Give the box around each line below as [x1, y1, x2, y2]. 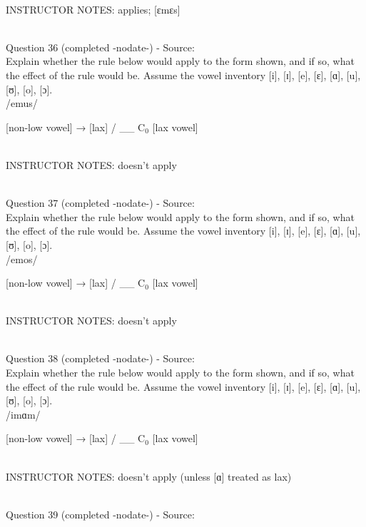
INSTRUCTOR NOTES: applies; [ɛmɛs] [6, 1, 181, 16]
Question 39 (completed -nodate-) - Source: [6, 506, 195, 521]
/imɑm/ [6, 406, 41, 421]
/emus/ [6, 96, 38, 111]
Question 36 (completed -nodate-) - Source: [6, 39, 195, 54]
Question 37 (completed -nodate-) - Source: [6, 195, 195, 210]
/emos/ [6, 251, 38, 266]
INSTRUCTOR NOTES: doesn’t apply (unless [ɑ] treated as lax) [6, 469, 292, 483]
